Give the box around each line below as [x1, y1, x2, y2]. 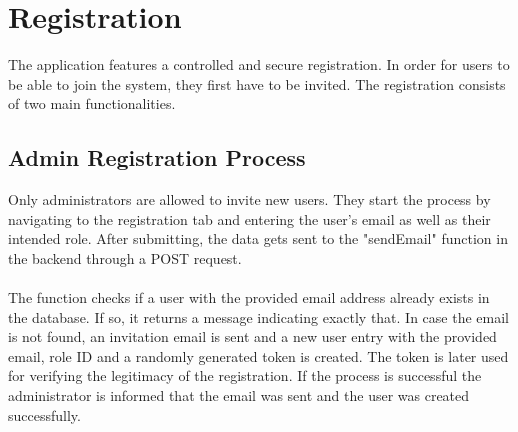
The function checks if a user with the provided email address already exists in [8, 287, 490, 308]
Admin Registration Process [8, 142, 306, 173]
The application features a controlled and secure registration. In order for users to [8, 54, 510, 75]
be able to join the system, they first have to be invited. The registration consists [8, 73, 506, 94]
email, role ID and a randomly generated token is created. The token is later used [8, 345, 509, 366]
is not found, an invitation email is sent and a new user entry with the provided [8, 326, 497, 347]
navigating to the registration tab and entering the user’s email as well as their [8, 208, 491, 229]
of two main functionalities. [8, 93, 176, 114]
